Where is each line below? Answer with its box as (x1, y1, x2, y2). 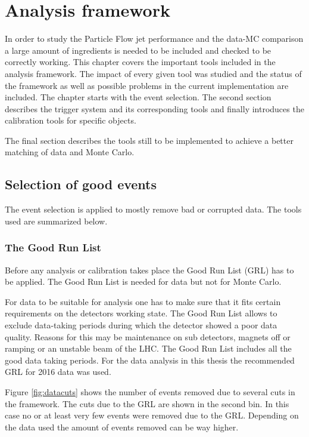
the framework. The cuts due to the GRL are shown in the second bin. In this (5, 397, 289, 410)
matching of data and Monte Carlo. (5, 146, 135, 158)
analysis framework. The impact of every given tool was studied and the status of (5, 67, 302, 79)
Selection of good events (5, 175, 157, 193)
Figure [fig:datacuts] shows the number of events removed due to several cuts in (5, 386, 295, 398)
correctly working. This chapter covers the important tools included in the (5, 56, 276, 68)
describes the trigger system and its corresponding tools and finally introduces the (5, 102, 304, 115)
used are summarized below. (5, 214, 108, 227)
